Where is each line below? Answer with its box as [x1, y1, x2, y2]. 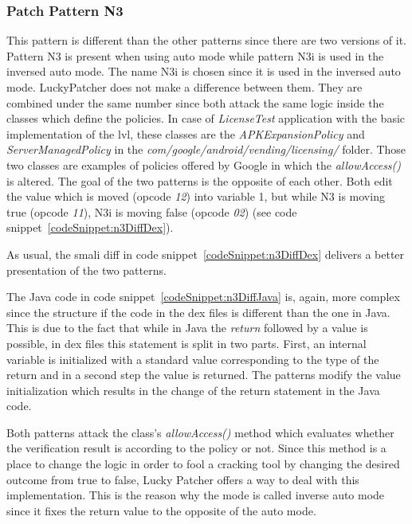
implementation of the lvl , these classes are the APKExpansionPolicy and [6, 125, 365, 142]
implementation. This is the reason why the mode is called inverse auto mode [6, 487, 385, 503]
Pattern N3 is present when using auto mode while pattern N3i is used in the [6, 47, 384, 64]
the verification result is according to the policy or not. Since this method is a [6, 440, 386, 456]
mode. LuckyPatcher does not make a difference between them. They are [6, 79, 363, 95]
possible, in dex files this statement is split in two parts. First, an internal [6, 334, 367, 351]
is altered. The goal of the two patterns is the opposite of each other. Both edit [6, 172, 393, 189]
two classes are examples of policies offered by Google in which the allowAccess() [6, 156, 402, 173]
